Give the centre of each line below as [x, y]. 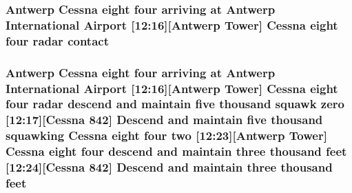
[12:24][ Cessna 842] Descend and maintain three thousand [169, 167]
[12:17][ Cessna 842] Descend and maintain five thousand [164, 120]
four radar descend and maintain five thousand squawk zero [175, 104]
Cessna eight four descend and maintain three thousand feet [176, 151]
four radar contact [57, 40]
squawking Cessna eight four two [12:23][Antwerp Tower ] [166, 135]
